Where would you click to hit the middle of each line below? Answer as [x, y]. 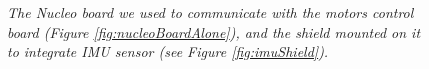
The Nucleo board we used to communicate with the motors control [210, 12]
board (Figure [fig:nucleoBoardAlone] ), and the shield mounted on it [214, 31]
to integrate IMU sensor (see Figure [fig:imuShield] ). [168, 51]
